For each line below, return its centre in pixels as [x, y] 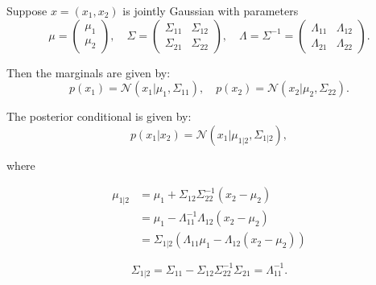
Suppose [27, 10]
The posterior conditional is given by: [99, 116]
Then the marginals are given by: [89, 72]
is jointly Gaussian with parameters [211, 10]
